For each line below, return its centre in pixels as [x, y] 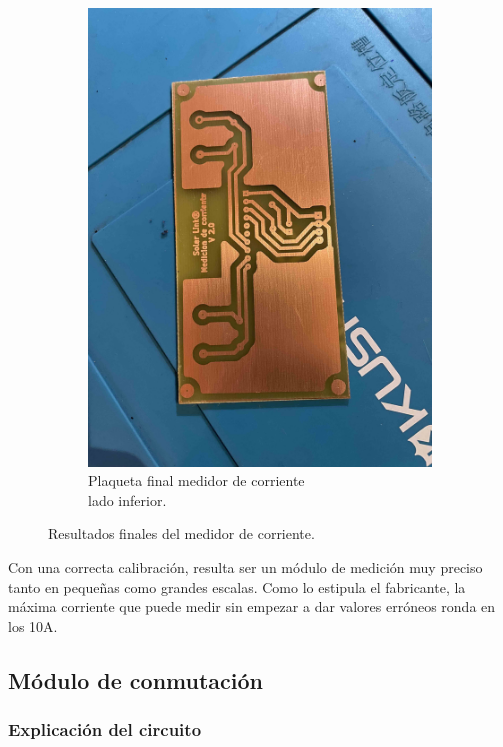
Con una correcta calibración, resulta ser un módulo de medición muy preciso [245, 567]
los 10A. [33, 625]
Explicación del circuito [105, 729]
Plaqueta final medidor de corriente [196, 480]
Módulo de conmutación [136, 679]
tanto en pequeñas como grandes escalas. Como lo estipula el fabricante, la [237, 586]
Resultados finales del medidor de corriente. [181, 533]
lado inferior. [127, 499]
